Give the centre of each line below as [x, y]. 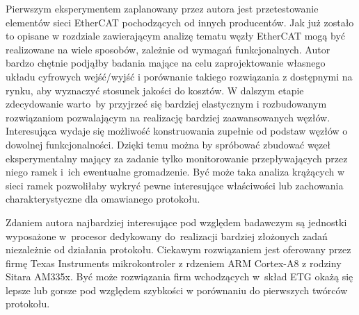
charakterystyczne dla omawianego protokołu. [103, 199]
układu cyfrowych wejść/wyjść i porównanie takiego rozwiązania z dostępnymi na [179, 76]
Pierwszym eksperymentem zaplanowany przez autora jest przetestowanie [162, 8]
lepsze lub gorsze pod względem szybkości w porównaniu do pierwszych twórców [177, 290]
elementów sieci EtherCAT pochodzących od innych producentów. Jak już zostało [180, 22]
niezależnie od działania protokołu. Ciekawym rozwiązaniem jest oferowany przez [178, 249]
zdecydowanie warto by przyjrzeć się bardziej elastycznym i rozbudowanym [166, 104]
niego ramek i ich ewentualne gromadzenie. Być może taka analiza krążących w [175, 172]
